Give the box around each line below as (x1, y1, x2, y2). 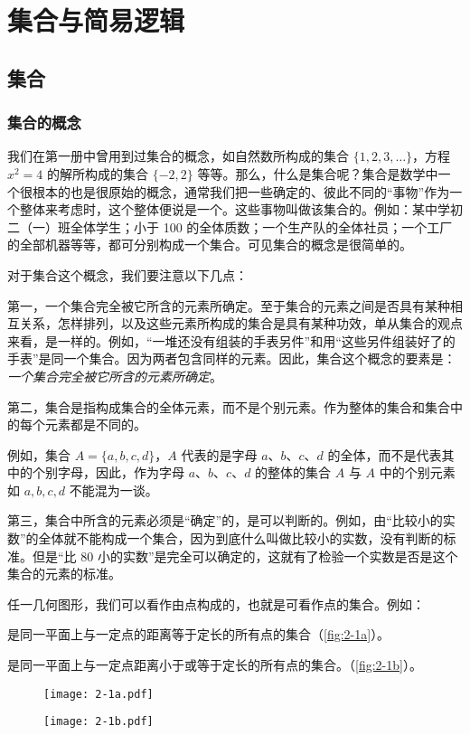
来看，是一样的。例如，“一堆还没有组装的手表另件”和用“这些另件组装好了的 (7, 331, 456, 350)
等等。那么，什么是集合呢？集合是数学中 (197, 164, 438, 183)
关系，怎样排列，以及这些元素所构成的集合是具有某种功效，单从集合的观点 (19, 314, 463, 333)
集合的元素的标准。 (7, 564, 121, 583)
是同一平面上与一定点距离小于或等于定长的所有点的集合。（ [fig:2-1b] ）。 (7, 655, 422, 674)
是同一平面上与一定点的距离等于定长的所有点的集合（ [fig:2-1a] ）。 (7, 625, 390, 644)
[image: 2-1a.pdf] (43, 687, 154, 701)
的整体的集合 (255, 463, 332, 482)
